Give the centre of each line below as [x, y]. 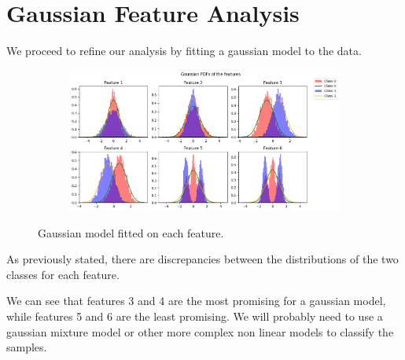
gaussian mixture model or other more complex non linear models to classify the [200, 331]
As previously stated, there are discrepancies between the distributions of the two [202, 259]
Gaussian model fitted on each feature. [131, 232]
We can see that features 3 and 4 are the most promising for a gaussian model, [196, 301]
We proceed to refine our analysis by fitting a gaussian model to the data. [184, 51]
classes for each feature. [63, 274]
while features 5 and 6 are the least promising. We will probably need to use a [195, 316]
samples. [27, 347]
